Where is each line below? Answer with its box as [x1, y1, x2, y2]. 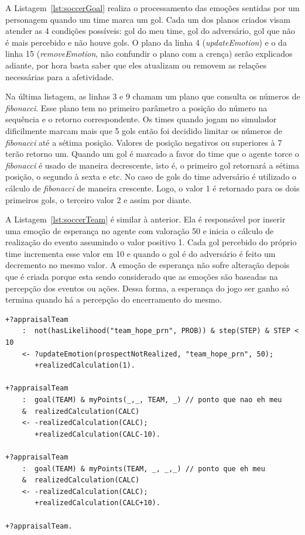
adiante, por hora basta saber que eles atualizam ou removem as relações [5, 59, 267, 71]
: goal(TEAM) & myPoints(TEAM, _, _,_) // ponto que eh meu [22, 464, 265, 473]
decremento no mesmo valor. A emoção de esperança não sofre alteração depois [5, 259, 290, 271]
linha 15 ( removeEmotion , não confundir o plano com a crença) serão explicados [5, 47, 293, 60]
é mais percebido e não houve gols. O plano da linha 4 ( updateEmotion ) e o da [5, 36, 287, 48]
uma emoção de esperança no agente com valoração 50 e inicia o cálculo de [5, 224, 274, 236]
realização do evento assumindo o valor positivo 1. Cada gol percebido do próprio [5, 236, 297, 248]
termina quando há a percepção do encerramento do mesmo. [5, 293, 222, 306]
